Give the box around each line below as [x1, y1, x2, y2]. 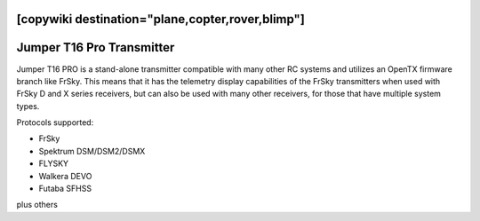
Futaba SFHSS [38, 183, 92, 194]
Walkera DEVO [38, 170, 92, 181]
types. [16, 100, 40, 111]
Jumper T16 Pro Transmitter [16, 40, 175, 55]
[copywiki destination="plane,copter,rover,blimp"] [16, 12, 306, 27]
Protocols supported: [16, 117, 94, 128]
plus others [16, 200, 58, 210]
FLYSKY [38, 158, 69, 169]
